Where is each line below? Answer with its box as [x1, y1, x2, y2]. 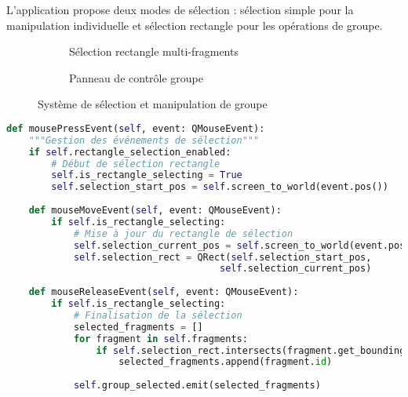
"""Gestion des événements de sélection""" [28, 134, 260, 146]
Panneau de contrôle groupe [69, 69, 204, 86]
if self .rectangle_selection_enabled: [28, 146, 231, 158]
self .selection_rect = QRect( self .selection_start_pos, [73, 251, 372, 263]
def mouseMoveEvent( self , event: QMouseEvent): [28, 205, 282, 217]
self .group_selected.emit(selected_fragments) [73, 380, 321, 392]
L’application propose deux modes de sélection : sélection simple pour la [6, 2, 354, 17]
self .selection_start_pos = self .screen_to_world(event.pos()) [51, 181, 388, 193]
